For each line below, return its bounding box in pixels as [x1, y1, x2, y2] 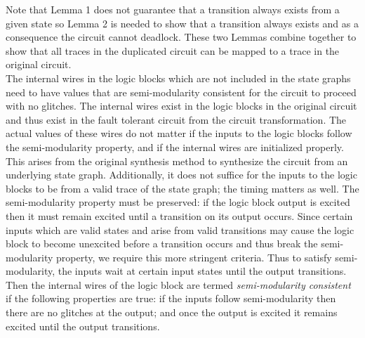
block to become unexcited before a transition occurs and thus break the [6, 236, 318, 251]
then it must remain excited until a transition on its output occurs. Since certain [6, 208, 353, 223]
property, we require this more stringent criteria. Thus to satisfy [56, 249, 332, 264]
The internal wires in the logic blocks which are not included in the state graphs [6, 70, 351, 85]
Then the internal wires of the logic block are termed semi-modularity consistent [6, 277, 351, 292]
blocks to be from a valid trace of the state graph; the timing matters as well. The [6, 181, 359, 195]
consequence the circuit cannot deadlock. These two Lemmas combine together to [6, 30, 357, 44]
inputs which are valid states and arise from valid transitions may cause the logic [6, 222, 354, 237]
